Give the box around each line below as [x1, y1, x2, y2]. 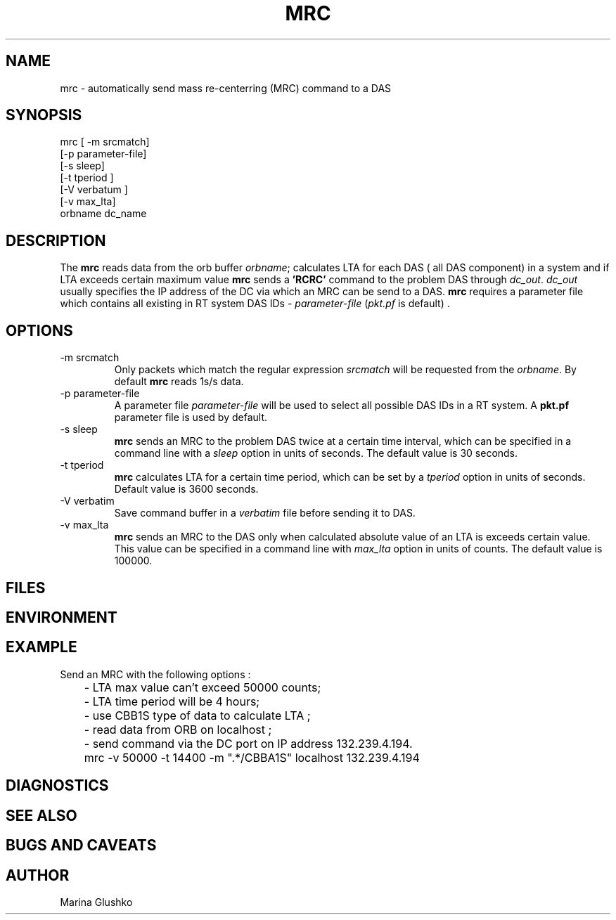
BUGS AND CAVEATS [6, 836, 157, 855]
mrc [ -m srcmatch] [60, 136, 150, 148]
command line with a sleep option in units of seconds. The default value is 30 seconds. [114, 447, 518, 460]
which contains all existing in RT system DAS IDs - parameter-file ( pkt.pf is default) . [60, 297, 450, 310]
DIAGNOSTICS [6, 777, 109, 795]
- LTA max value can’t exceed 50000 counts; [84, 680, 321, 694]
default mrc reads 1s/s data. [114, 375, 244, 388]
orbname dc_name [60, 207, 147, 220]
